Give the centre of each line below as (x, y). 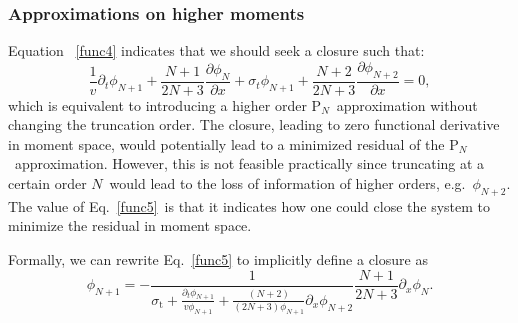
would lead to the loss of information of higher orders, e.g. (287, 183)
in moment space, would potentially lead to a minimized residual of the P (233, 143)
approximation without (407, 104)
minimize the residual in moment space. (130, 225)
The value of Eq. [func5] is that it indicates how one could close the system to (249, 205)
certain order (47, 183)
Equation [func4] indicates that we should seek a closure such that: (216, 50)
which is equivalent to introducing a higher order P (165, 104)
